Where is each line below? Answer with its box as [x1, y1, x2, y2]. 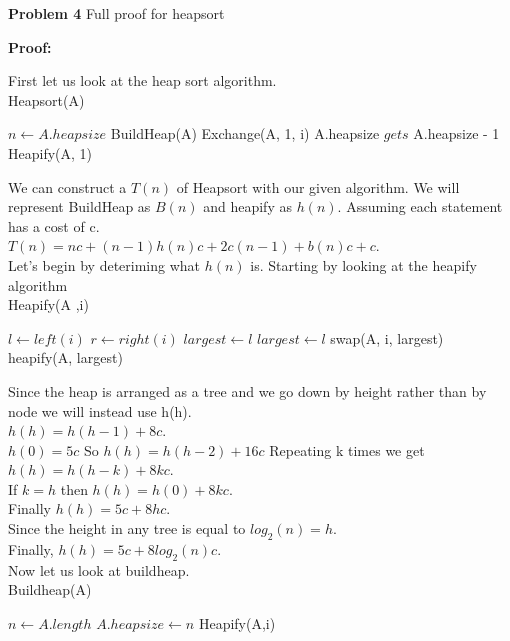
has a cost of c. [8, 215, 100, 236]
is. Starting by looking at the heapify [250, 254, 477, 275]
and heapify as [203, 196, 292, 217]
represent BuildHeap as [8, 196, 151, 217]
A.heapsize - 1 [413, 123, 500, 144]
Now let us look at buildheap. [8, 559, 190, 580]
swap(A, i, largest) [330, 327, 444, 348]
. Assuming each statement [337, 196, 503, 217]
